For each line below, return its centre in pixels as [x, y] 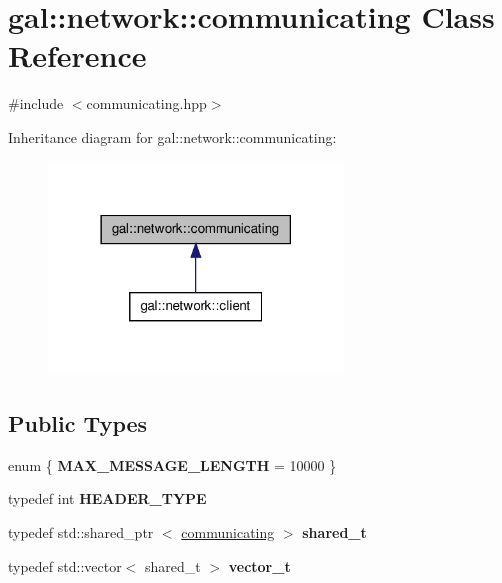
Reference [77, 55]
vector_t [259, 565]
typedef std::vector [65, 565]
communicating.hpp [146, 103]
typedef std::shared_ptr [81, 532]
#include [36, 103]
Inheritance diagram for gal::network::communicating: [172, 136]
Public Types [78, 423]
